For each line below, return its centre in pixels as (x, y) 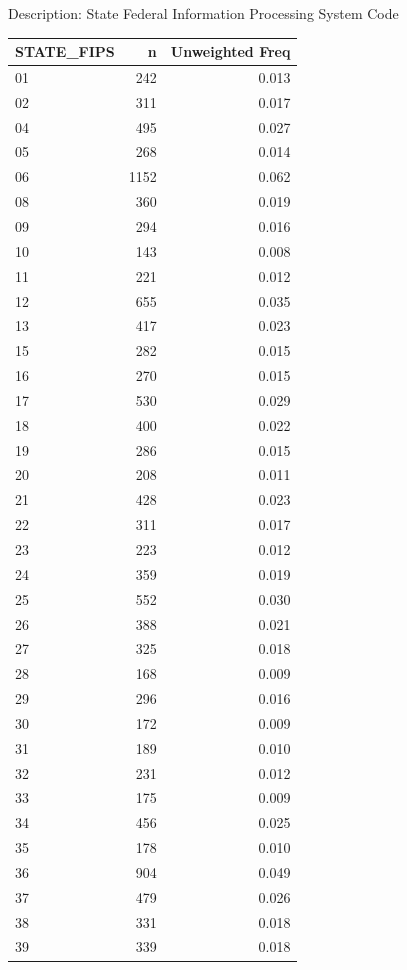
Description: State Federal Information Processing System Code (203, 13)
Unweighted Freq (230, 51)
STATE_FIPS (65, 51)
